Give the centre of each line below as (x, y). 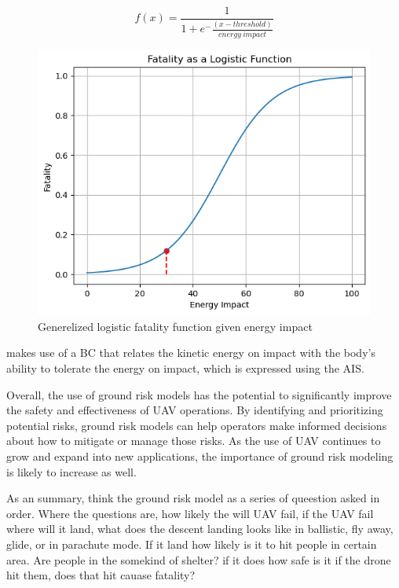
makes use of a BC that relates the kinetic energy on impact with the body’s (191, 353)
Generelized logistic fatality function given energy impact (175, 326)
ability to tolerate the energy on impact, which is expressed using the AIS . (185, 368)
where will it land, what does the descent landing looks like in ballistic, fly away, (200, 529)
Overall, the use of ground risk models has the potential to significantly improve (199, 394)
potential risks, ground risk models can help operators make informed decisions (197, 425)
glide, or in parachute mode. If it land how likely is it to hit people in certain (192, 544)
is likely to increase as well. (71, 471)
